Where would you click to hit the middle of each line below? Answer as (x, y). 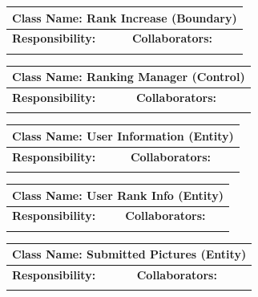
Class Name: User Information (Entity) (123, 135)
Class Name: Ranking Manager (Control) (129, 77)
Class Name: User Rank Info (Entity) (118, 195)
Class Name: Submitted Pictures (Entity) (129, 254)
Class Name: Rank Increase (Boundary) (125, 17)
